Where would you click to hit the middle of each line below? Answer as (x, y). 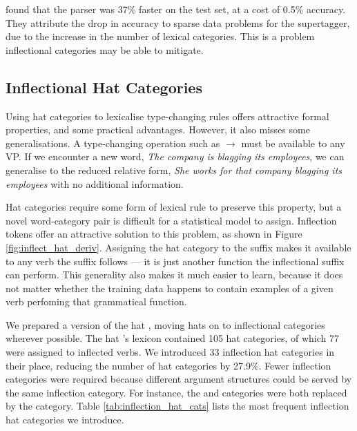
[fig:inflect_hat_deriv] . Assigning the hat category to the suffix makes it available (178, 247)
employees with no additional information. (95, 183)
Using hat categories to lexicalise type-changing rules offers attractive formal (167, 116)
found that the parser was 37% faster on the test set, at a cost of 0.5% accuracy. (176, 9)
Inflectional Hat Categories (104, 87)
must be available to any (293, 143)
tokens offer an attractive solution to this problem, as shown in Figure (154, 234)
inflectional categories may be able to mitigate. (105, 49)
